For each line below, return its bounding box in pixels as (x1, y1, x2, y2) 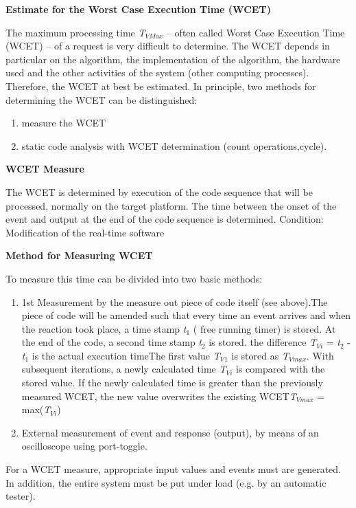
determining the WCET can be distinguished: (5, 92, 198, 107)
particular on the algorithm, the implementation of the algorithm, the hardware (5, 52, 341, 66)
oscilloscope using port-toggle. (21, 439, 147, 453)
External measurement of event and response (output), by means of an (21, 425, 319, 439)
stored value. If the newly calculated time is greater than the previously (21, 375, 323, 390)
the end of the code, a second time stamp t (21, 335, 202, 349)
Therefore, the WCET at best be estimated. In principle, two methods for (5, 78, 316, 93)
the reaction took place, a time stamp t (21, 321, 187, 335)
